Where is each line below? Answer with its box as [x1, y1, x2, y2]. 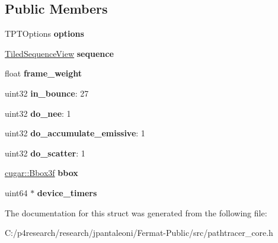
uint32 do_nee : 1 [5, 107, 71, 119]
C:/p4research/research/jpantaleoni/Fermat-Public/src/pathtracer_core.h [5, 226, 273, 239]
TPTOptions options [5, 27, 84, 40]
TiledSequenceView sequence [5, 47, 114, 59]
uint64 [5, 186, 28, 199]
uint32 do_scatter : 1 [5, 146, 85, 159]
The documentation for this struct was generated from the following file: [5, 206, 267, 219]
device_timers [37, 186, 97, 199]
